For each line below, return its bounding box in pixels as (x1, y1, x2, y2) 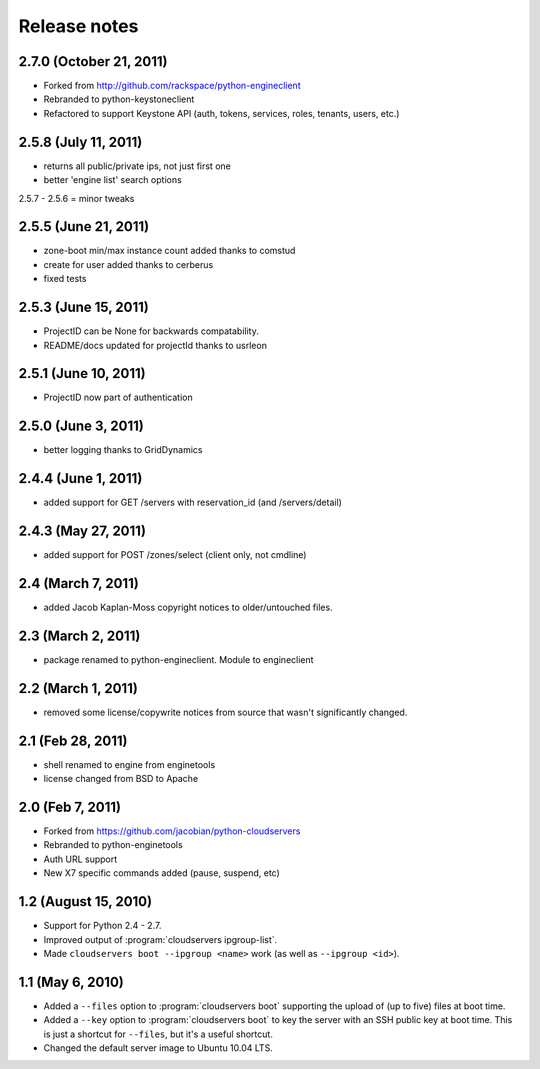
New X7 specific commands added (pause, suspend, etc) (43, 867, 280, 879)
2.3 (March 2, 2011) (18, 627, 141, 644)
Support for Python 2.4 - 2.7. (43, 920, 162, 932)
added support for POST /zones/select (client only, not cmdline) (43, 549, 307, 561)
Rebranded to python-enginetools (43, 839, 184, 851)
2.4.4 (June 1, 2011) (18, 470, 143, 487)
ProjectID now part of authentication (43, 391, 194, 404)
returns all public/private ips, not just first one (43, 160, 232, 172)
